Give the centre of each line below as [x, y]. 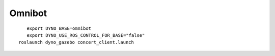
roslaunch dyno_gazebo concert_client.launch [76, 42]
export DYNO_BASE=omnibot [59, 28]
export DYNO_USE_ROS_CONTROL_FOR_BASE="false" [86, 35]
